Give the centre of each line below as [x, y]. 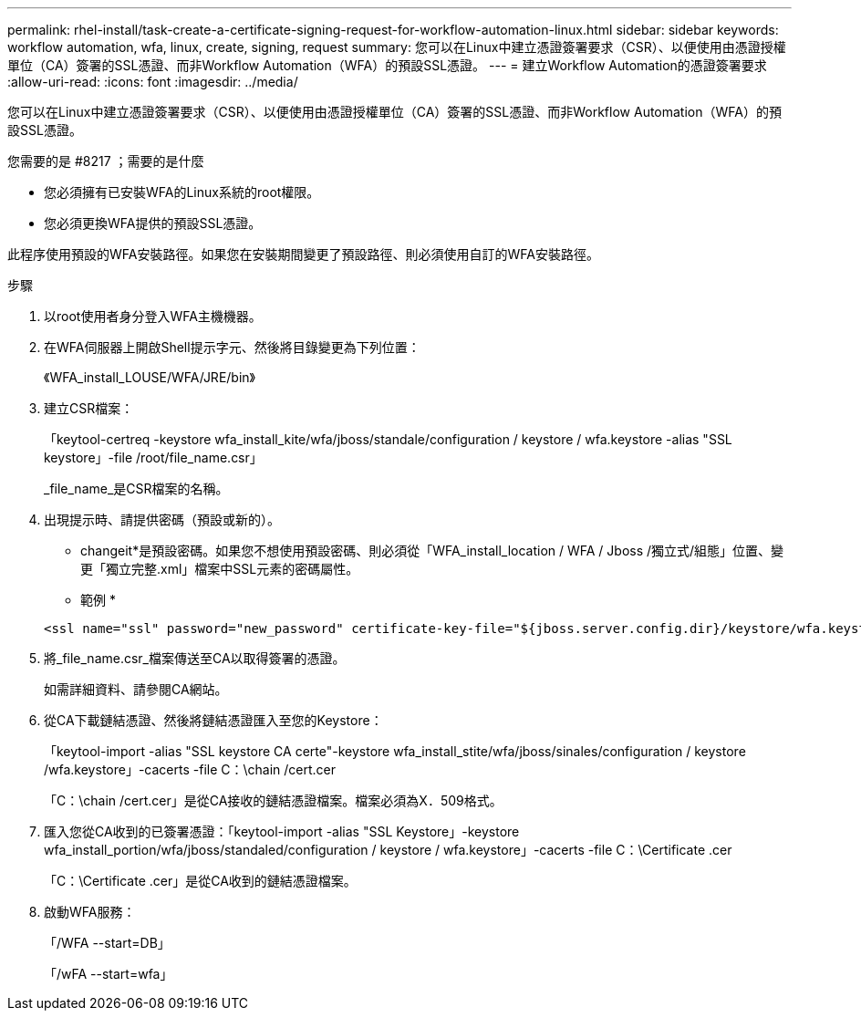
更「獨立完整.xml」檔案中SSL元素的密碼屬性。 [220, 569]
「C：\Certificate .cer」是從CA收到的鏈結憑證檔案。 [200, 881]
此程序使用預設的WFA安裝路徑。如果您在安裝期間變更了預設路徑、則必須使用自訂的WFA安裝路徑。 [303, 254]
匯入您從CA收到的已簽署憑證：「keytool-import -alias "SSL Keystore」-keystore [282, 831]
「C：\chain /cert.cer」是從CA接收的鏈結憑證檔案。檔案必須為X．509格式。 [273, 800]
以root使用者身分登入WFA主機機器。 [153, 316]
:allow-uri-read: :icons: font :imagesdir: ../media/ [153, 82]
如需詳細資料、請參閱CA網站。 [136, 689]
